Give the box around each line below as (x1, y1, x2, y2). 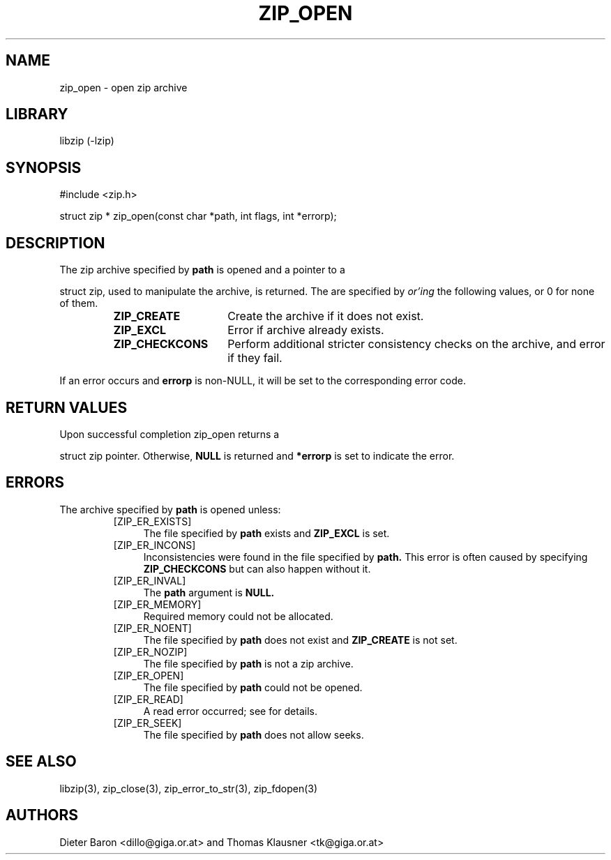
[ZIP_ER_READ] (113, 693, 183, 705)
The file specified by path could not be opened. (143, 681, 363, 693)
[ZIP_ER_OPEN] (113, 669, 184, 681)
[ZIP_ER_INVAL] (113, 574, 186, 587)
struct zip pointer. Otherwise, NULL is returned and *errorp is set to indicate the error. (59, 449, 455, 462)
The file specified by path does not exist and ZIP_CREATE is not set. (143, 633, 458, 646)
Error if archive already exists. (227, 323, 384, 338)
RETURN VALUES (6, 398, 128, 416)
